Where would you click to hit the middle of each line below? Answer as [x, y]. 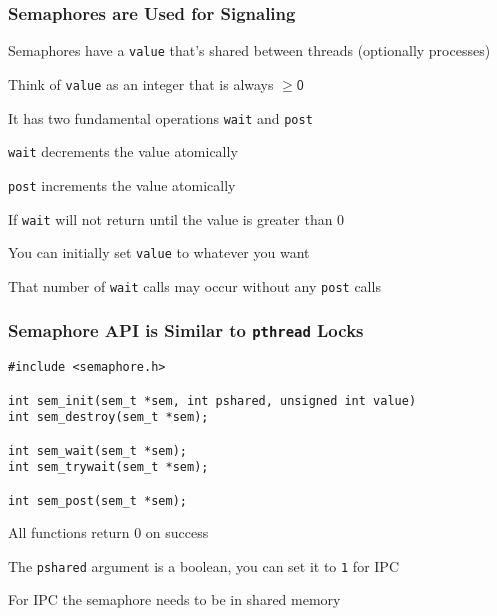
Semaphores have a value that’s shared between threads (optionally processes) [249, 50]
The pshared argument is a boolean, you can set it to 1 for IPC [203, 565]
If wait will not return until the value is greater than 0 [176, 218]
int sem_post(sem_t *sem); [97, 500]
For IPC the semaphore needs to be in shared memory [174, 599]
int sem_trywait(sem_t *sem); [108, 467]
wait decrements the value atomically [123, 151]
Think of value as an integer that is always [141, 83]
